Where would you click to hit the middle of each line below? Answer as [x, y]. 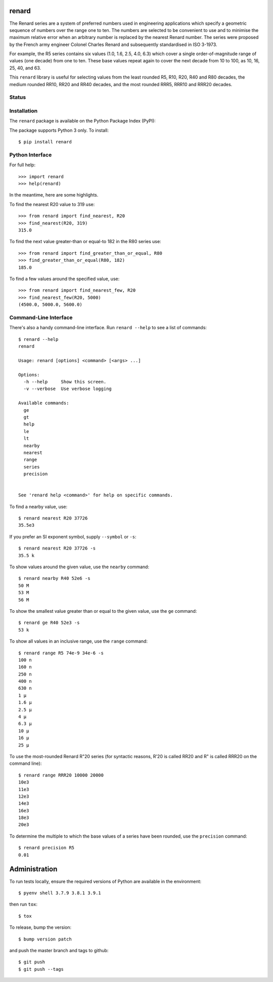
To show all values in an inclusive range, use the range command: [78, 641]
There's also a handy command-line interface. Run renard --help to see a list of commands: [108, 328]
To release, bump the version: [40, 927]
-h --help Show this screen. [65, 382]
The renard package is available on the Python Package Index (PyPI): [83, 121]
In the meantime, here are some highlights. [54, 195]
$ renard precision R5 [47, 848]
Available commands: [44, 403]
